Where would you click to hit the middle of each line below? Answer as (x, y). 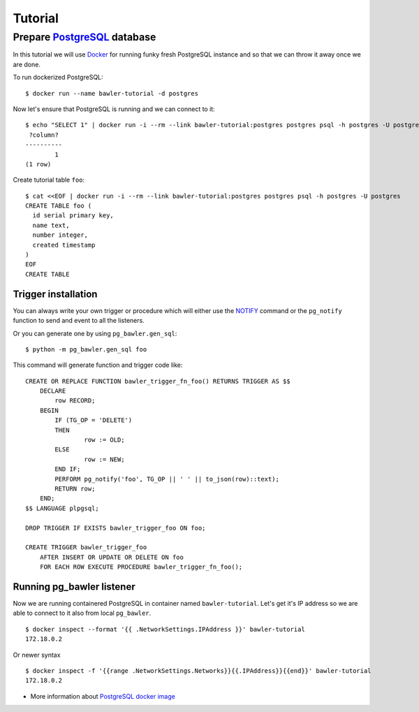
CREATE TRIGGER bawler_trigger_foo (86, 547)
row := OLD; (104, 440)
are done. (27, 64)
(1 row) (38, 164)
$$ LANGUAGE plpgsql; (62, 508)
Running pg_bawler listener (74, 587)
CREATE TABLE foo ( (59, 206)
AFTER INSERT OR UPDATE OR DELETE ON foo (112, 557)
